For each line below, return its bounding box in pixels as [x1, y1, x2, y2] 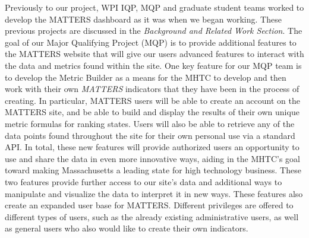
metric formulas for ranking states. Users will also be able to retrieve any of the [5, 117, 295, 129]
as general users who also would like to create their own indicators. [5, 222, 248, 234]
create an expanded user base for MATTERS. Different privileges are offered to [5, 199, 294, 211]
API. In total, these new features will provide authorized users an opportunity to [5, 141, 299, 153]
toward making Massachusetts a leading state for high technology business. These [5, 164, 301, 176]
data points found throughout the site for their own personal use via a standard [5, 129, 295, 141]
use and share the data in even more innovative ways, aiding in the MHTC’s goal [5, 152, 300, 164]
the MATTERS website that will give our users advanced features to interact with [5, 47, 304, 60]
